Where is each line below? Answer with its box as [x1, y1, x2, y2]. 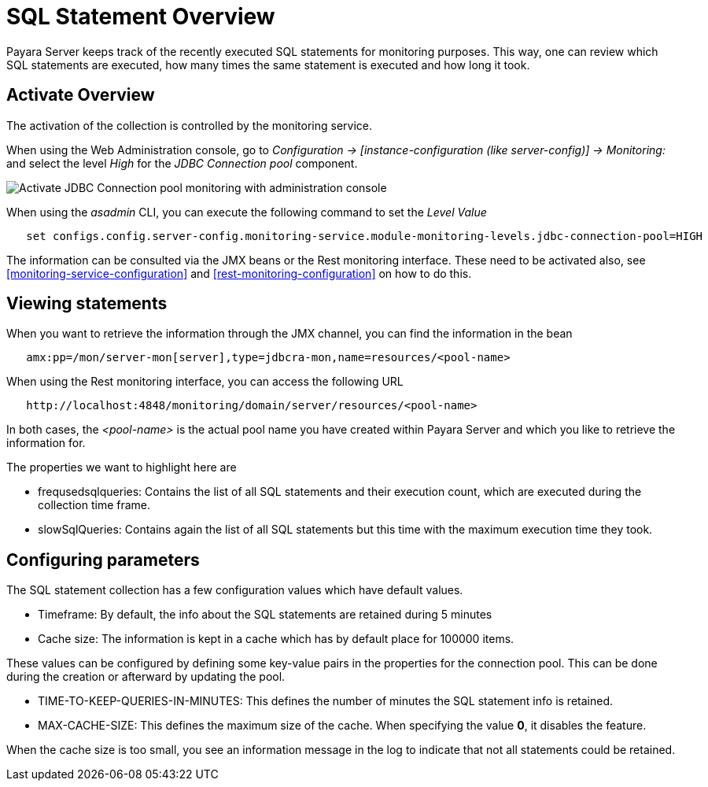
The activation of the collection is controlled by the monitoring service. [6, 118, 373, 132]
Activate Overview [6, 85, 155, 105]
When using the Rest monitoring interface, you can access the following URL [6, 375, 404, 389]
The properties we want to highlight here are [6, 460, 237, 475]
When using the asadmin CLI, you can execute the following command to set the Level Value [6, 205, 487, 219]
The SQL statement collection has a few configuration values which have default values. [6, 583, 463, 597]
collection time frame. [38, 498, 151, 512]
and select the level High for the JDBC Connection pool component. [6, 156, 358, 170]
